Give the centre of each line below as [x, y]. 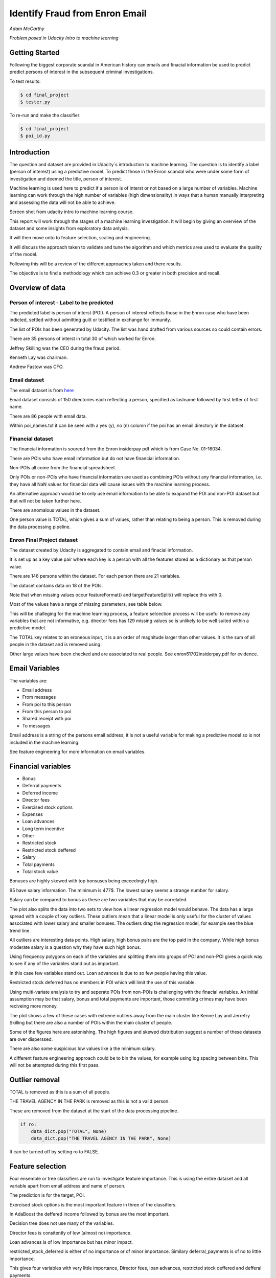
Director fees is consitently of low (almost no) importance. [71, 1233]
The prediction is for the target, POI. [47, 1195]
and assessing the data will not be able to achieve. [63, 202]
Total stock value [40, 872]
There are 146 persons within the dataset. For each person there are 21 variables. [95, 576]
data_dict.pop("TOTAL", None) [69, 1132]
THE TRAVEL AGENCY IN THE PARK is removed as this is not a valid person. [89, 1101]
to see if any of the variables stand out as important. [64, 964]
